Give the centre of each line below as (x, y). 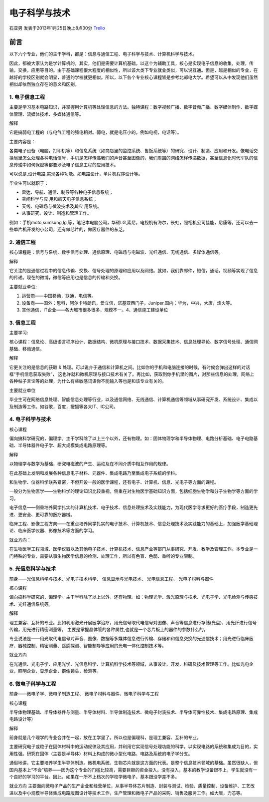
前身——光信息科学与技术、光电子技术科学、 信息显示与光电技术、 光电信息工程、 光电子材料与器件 (111, 579)
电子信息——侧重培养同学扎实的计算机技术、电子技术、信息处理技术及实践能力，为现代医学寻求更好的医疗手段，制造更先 (134, 507)
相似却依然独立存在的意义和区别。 (44, 84)
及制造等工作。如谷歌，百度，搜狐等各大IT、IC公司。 (64, 406)
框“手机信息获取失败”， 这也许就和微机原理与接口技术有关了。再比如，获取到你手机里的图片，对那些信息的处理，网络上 (132, 374)
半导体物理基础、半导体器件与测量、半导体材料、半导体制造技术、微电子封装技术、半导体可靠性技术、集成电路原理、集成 (134, 712)
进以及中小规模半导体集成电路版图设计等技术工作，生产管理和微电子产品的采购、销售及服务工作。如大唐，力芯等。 (127, 793)
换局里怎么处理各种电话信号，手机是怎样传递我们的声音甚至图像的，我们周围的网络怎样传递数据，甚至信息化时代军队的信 (134, 158)
